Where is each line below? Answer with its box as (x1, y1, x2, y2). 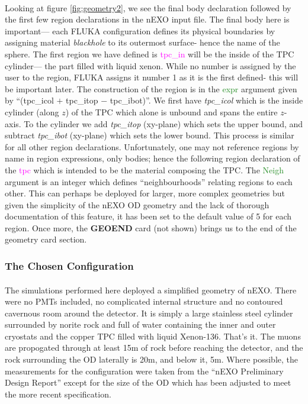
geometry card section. (5, 233, 87, 245)
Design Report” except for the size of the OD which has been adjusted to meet (5, 376, 291, 389)
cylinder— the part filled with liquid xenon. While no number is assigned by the (5, 59, 296, 72)
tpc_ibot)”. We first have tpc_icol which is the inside (110, 94, 303, 106)
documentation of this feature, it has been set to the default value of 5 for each (5, 210, 292, 222)
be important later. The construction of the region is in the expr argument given (5, 82, 297, 95)
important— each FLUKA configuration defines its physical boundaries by (5, 24, 275, 37)
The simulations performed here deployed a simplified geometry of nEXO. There (5, 283, 297, 296)
